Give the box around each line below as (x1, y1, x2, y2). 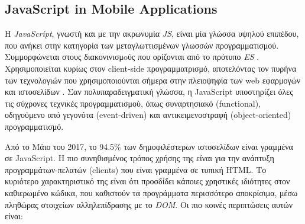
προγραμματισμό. (5, 120, 64, 132)
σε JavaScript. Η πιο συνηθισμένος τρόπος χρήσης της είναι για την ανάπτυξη (5, 152, 274, 164)
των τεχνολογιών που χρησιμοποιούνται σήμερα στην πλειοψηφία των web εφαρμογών (5, 73, 301, 86)
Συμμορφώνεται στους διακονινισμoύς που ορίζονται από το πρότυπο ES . (5, 50, 259, 63)
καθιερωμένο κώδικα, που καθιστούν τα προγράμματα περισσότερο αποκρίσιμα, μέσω (5, 186, 298, 199)
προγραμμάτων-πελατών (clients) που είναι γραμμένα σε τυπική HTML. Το (5, 163, 267, 175)
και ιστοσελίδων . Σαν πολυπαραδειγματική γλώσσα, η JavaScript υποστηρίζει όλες (5, 85, 293, 98)
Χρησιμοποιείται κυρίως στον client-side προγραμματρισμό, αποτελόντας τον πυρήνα (5, 62, 297, 74)
